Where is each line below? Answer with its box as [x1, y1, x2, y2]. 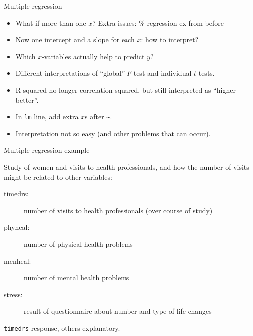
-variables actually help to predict [42, 51, 145, 61]
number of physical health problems [24, 238, 133, 249]
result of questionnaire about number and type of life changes [24, 306, 212, 316]
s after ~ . [85, 111, 112, 122]
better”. [15, 94, 39, 105]
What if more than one [15, 17, 86, 28]
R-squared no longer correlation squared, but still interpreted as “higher [15, 84, 236, 95]
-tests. [196, 68, 215, 78]
